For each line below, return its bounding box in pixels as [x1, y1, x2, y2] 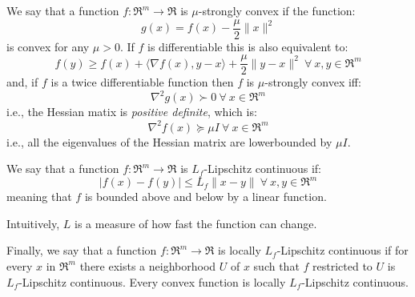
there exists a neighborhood [79, 257, 216, 274]
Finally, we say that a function [6, 242, 157, 259]
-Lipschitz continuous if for [276, 242, 409, 259]
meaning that [6, 188, 72, 205]
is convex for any [6, 38, 90, 54]
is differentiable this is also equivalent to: [147, 38, 349, 54]
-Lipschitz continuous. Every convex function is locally [18, 273, 286, 290]
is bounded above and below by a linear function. [84, 188, 327, 205]
